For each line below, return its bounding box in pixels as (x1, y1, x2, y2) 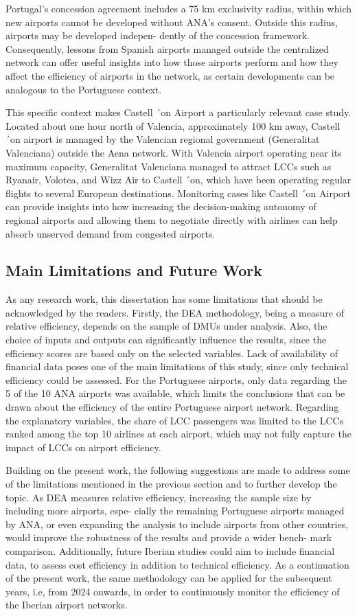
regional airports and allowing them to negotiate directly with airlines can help (5, 212, 338, 227)
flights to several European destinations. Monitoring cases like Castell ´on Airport (5, 185, 352, 200)
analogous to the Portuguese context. (5, 82, 162, 96)
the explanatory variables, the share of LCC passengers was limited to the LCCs (5, 413, 344, 427)
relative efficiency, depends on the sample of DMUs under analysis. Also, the (5, 319, 327, 333)
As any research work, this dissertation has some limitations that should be (5, 292, 323, 306)
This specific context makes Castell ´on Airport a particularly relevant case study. (5, 105, 352, 119)
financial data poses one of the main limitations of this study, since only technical (5, 359, 349, 374)
